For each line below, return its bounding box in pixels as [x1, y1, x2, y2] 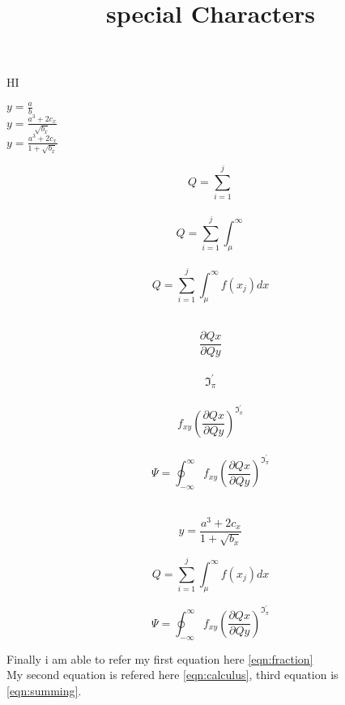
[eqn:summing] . [6, 681, 82, 699]
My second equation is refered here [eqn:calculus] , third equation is [6, 666, 339, 683]
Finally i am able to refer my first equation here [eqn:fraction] [6, 650, 313, 667]
